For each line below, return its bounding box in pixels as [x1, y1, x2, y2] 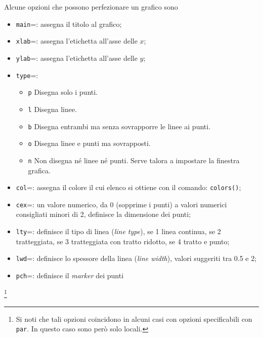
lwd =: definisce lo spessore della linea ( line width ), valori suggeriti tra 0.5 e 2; [16, 253, 257, 264]
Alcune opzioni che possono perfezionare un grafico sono [4, 2, 178, 12]
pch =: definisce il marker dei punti [16, 270, 124, 280]
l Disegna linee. [28, 103, 77, 114]
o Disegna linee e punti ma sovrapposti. [28, 138, 151, 148]
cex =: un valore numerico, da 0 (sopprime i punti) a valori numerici [16, 199, 227, 209]
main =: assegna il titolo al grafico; [16, 18, 122, 29]
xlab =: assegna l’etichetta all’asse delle [16, 35, 138, 46]
